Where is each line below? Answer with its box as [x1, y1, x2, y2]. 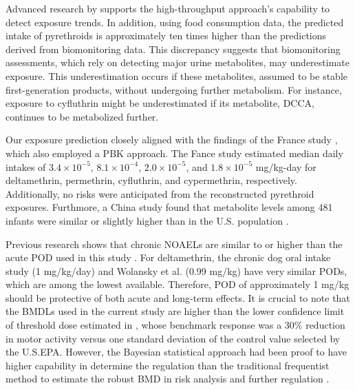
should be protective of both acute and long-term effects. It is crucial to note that [6, 290, 350, 305]
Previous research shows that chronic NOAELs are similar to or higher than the [6, 236, 343, 251]
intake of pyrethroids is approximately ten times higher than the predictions [6, 28, 327, 43]
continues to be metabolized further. [6, 109, 159, 123]
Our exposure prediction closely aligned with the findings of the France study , [6, 132, 338, 147]
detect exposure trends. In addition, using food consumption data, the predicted [6, 14, 344, 29]
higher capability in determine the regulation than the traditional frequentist [6, 358, 330, 372]
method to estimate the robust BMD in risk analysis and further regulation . [6, 371, 330, 386]
